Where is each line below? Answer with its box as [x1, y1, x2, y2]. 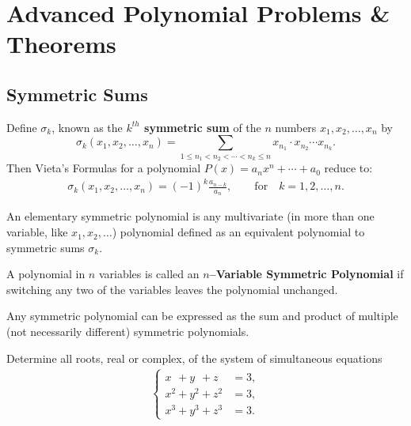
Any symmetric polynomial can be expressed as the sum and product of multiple [6, 307, 398, 324]
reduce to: [324, 160, 373, 176]
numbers [275, 119, 317, 135]
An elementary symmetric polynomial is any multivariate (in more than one [6, 208, 375, 224]
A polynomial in [6, 266, 86, 282]
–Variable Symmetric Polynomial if [209, 266, 404, 282]
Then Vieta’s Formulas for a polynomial [6, 160, 201, 176]
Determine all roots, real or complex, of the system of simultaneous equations [6, 349, 382, 366]
